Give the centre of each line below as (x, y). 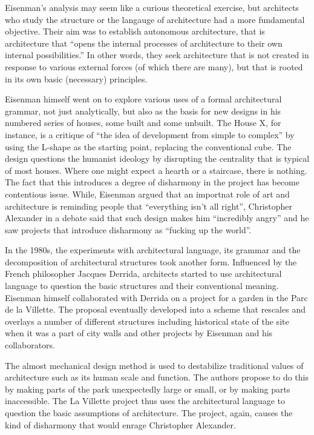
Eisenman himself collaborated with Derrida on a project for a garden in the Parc (156, 297)
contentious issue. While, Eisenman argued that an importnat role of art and (147, 194)
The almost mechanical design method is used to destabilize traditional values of (154, 365)
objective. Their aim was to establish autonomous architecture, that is (135, 31)
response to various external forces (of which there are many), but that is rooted (154, 66)
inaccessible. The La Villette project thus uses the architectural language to (145, 401)
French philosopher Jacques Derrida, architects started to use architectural (143, 274)
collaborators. (30, 345)
